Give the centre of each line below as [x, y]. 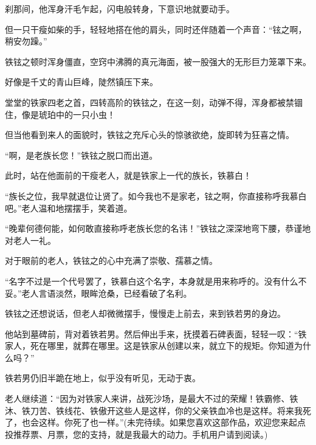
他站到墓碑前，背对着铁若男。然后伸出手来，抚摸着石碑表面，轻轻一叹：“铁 [156, 333]
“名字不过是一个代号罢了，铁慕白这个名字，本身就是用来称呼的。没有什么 [152, 281]
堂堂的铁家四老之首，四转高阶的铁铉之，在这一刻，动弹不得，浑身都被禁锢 [154, 102]
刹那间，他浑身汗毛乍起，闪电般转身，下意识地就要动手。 [120, 9]
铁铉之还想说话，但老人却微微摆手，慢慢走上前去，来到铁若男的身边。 [145, 313]
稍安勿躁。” [26, 41]
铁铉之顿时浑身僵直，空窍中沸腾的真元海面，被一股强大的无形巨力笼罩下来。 [158, 61]
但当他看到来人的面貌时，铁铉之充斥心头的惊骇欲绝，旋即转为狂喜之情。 [149, 135]
